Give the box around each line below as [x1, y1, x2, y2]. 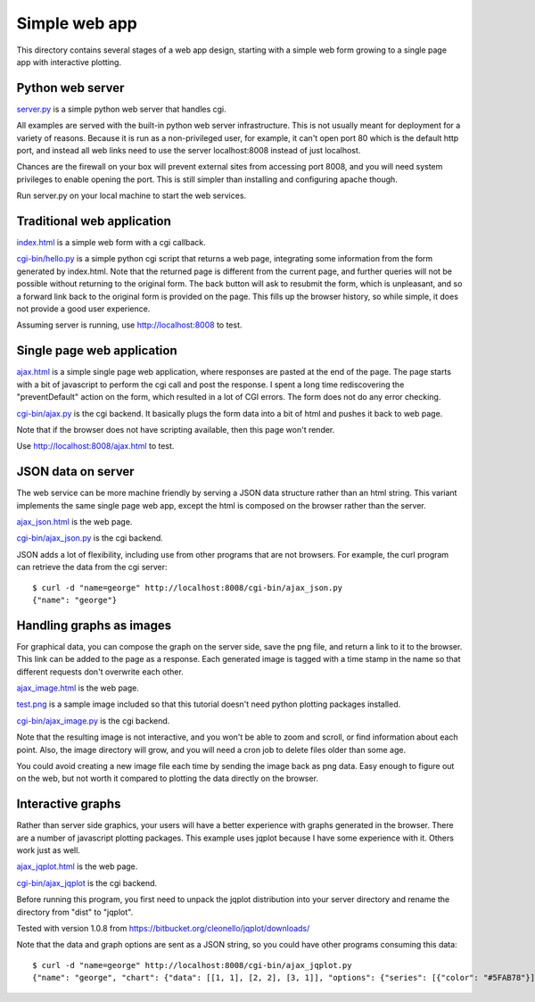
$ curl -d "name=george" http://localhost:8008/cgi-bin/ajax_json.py [32, 583, 343, 592]
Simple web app [16, 13, 137, 33]
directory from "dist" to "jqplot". [16, 907, 134, 917]
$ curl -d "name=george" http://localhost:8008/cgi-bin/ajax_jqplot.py [32, 960, 352, 970]
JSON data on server [16, 464, 135, 479]
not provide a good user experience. [16, 303, 151, 314]
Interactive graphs [16, 797, 121, 812]
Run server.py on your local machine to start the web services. [16, 190, 247, 201]
